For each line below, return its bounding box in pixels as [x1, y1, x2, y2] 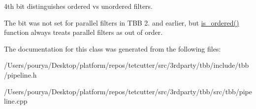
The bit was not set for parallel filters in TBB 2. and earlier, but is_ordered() [4, 17, 239, 27]
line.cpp [4, 96, 28, 106]
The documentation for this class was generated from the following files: [4, 43, 221, 54]
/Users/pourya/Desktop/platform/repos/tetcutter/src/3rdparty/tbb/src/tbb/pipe [4, 86, 252, 96]
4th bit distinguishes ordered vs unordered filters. [4, 1, 153, 11]
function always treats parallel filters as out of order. [4, 27, 163, 37]
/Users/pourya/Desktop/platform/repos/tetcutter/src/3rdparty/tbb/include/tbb [4, 60, 249, 70]
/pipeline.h [4, 69, 37, 80]
